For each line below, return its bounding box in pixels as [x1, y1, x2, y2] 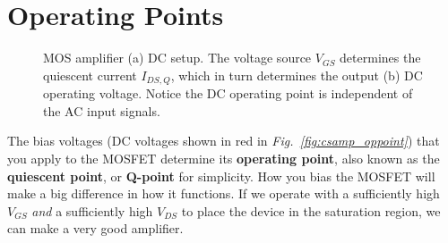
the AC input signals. [43, 101, 160, 120]
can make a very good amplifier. [7, 219, 184, 238]
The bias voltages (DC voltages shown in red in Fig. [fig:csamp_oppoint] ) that [7, 131, 440, 150]
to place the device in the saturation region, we [181, 201, 441, 220]
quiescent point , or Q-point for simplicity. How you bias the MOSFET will [7, 166, 435, 185]
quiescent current [43, 65, 137, 84]
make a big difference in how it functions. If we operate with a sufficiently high [7, 184, 440, 203]
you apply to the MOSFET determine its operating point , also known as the [7, 148, 440, 167]
